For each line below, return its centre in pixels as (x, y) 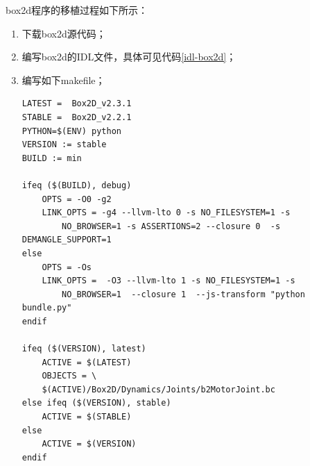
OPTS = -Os (67, 267)
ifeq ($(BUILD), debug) (77, 185)
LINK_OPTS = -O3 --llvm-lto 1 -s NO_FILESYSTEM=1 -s (169, 281)
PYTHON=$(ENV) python (71, 131)
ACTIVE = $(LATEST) (87, 362)
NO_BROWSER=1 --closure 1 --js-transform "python (183, 294)
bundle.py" (47, 308)
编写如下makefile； (63, 80)
